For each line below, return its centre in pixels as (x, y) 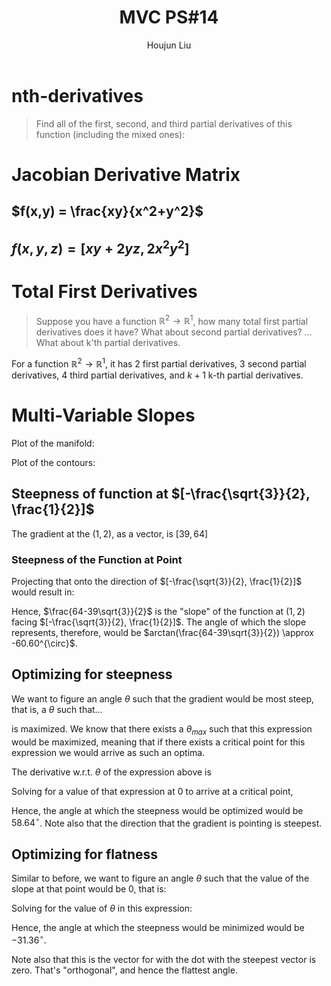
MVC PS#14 (169, 17)
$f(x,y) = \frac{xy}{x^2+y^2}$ (107, 211)
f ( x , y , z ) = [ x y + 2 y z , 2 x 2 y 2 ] (100, 247)
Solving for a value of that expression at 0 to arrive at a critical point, (152, 791)
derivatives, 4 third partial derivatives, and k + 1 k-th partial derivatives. (157, 375)
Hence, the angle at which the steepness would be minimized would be (158, 928)
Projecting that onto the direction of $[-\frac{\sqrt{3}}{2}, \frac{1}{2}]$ (157, 581)
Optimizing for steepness (92, 674)
